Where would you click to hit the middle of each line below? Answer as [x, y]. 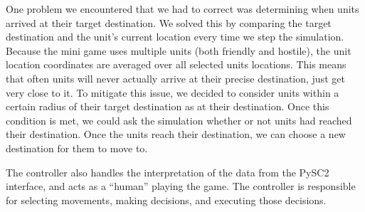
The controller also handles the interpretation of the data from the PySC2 [168, 172]
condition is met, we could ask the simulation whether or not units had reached [179, 120]
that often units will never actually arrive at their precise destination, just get [175, 78]
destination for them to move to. [77, 148]
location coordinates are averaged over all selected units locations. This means [176, 64]
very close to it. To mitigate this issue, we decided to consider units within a [173, 92]
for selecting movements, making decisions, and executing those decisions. [166, 200]
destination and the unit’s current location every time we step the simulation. [175, 37]
